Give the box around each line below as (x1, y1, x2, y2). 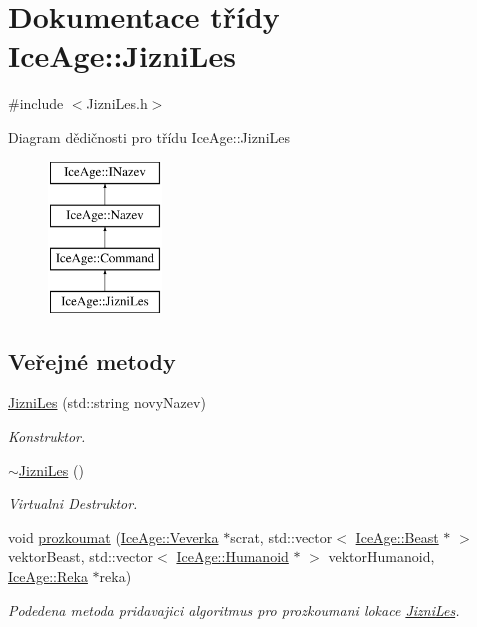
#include (8, 93, 64, 114)
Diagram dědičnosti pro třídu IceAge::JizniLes (8, 126, 291, 147)
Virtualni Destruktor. (8, 493, 138, 514)
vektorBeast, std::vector (8, 546, 154, 567)
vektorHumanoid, (328, 546, 435, 567)
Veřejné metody (8, 345, 176, 376)
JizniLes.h (86, 93, 148, 114)
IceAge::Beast (355, 526, 439, 547)
